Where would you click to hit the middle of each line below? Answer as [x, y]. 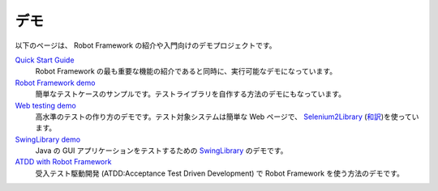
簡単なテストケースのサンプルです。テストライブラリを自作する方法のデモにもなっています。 [191, 94]
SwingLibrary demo [48, 139]
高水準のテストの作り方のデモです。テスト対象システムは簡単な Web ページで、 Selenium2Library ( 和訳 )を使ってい [227, 117]
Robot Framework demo [55, 83]
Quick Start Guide [45, 60]
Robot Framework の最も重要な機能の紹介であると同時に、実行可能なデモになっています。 [186, 71]
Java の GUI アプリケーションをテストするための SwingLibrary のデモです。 [161, 151]
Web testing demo [45, 105]
